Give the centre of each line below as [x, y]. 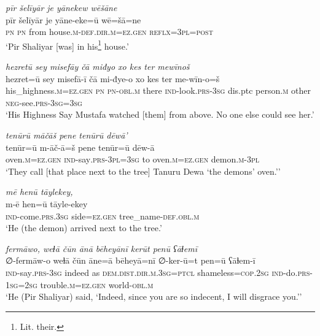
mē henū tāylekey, [39, 192]
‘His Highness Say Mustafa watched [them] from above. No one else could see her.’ [160, 114]
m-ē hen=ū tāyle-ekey [47, 203]
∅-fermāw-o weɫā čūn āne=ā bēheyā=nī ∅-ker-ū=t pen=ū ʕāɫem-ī [131, 260]
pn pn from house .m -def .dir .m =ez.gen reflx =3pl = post [109, 32]
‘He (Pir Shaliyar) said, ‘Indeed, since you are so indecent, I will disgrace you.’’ [154, 296]
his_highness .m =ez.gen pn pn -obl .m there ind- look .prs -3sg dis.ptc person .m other [158, 90]
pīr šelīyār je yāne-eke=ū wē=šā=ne [73, 19]
